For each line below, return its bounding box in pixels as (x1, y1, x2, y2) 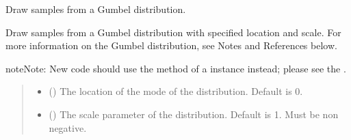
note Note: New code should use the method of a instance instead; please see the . (5, 61, 346, 75)
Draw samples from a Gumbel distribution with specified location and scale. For (5, 25, 341, 39)
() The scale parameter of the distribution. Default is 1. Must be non (49, 107, 339, 121)
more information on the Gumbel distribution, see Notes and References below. (5, 38, 337, 53)
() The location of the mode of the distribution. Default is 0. (49, 84, 303, 98)
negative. (49, 120, 87, 135)
